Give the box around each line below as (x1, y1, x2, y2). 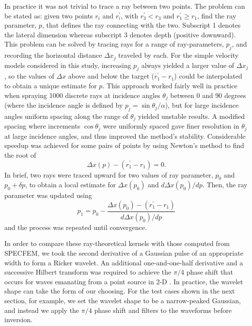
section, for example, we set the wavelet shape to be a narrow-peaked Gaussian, (4, 295, 241, 305)
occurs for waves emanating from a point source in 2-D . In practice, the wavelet (4, 276, 243, 286)
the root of (4, 149, 36, 160)
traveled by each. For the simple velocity (118, 50, 239, 60)
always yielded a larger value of (141, 60, 235, 70)
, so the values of (4, 71, 54, 81)
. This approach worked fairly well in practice (102, 81, 237, 91)
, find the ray (197, 10, 236, 20)
